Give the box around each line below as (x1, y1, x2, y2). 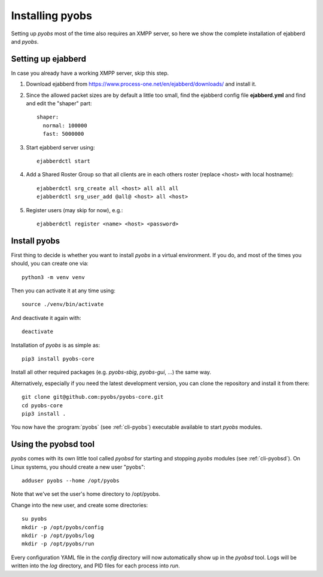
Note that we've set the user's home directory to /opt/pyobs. (11, 490, 161, 497)
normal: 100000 (42, 122, 87, 129)
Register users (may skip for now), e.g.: (26, 206, 123, 213)
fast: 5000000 (42, 130, 84, 138)
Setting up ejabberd (11, 54, 87, 64)
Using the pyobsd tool (11, 439, 95, 450)
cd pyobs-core (22, 402, 63, 409)
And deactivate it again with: (11, 314, 81, 321)
